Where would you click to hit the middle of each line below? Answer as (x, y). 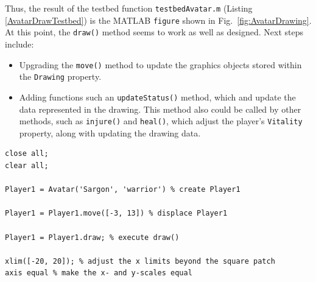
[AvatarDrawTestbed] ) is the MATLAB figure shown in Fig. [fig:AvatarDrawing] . (158, 20)
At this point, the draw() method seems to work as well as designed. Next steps (154, 32)
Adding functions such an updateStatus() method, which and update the (157, 97)
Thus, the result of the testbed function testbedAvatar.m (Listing (129, 8)
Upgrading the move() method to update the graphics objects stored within (160, 64)
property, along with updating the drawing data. (110, 132)
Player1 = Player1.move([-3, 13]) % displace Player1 (116, 213)
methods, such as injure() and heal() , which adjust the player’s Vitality (161, 121)
